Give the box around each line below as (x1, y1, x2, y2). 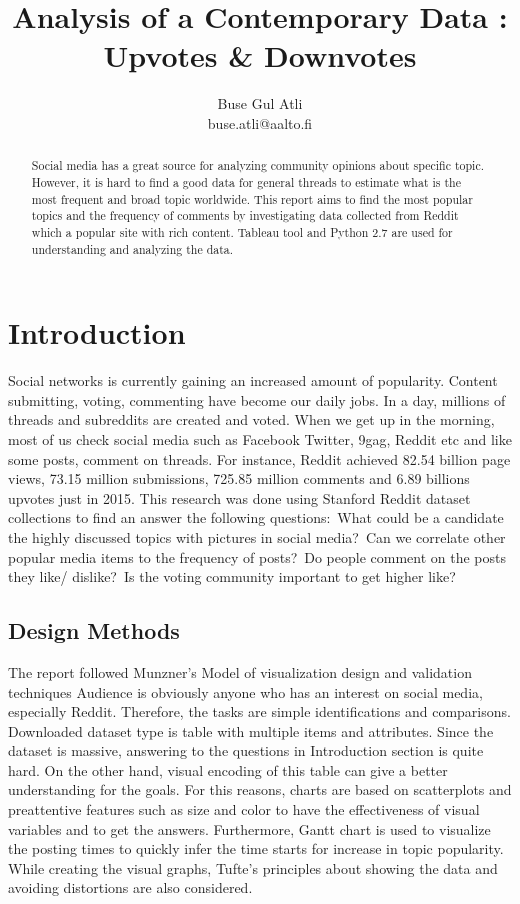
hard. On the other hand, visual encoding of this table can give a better (8, 759, 448, 780)
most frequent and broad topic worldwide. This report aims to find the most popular (31, 190, 473, 207)
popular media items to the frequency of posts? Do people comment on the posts (8, 546, 507, 567)
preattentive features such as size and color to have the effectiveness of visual (8, 799, 480, 820)
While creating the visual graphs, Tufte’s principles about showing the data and (8, 857, 498, 878)
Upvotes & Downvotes (103, 35, 417, 76)
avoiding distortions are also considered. (8, 877, 253, 898)
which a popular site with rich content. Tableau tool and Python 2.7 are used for (31, 223, 453, 240)
